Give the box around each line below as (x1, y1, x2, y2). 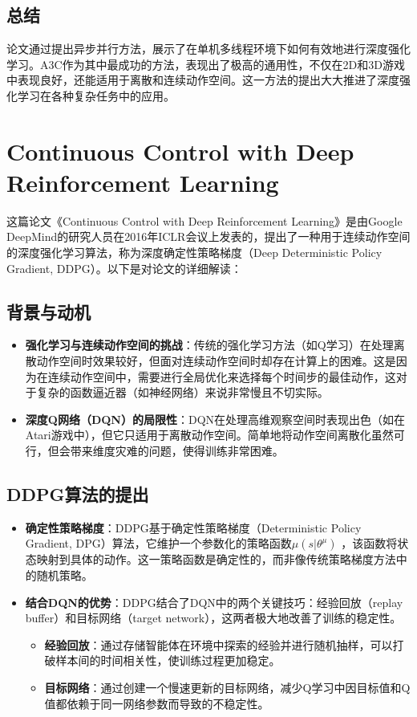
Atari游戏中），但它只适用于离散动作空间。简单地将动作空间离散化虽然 (25, 426, 394, 443)
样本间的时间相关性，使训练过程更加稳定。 (55, 652, 281, 669)
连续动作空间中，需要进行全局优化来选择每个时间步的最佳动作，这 (47, 368, 396, 385)
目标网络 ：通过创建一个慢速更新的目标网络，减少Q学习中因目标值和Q (44, 678, 411, 695)
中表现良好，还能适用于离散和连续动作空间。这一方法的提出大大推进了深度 (6, 71, 399, 88)
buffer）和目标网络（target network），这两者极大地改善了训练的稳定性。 (25, 609, 402, 626)
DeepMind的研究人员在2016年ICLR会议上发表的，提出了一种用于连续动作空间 (6, 228, 411, 245)
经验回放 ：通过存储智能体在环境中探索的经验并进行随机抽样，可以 (44, 636, 393, 653)
